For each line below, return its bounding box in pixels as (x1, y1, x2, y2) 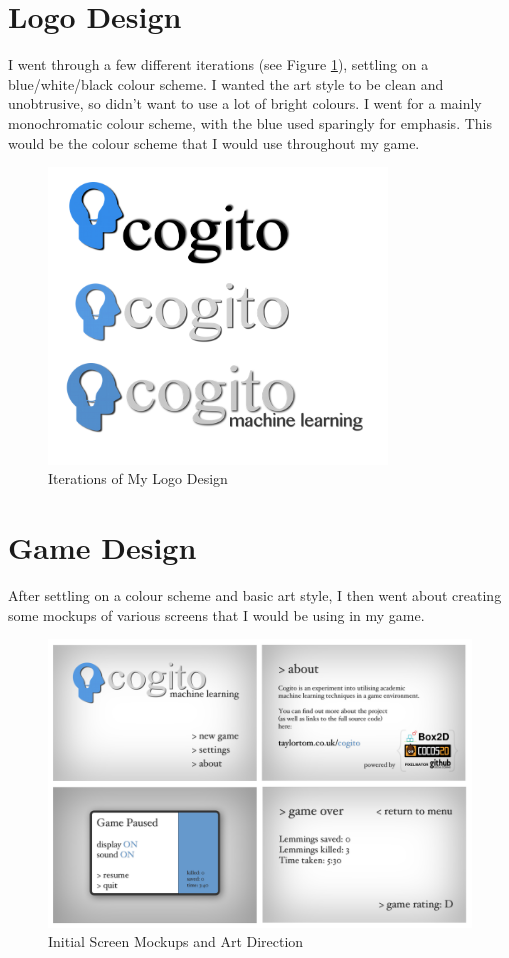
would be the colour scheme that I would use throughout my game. (8, 132, 420, 153)
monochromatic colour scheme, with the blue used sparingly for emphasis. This (8, 112, 492, 133)
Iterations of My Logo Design (48, 468, 228, 489)
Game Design (8, 527, 197, 568)
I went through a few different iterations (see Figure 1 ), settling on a (8, 54, 429, 75)
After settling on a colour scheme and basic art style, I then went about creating (8, 585, 502, 606)
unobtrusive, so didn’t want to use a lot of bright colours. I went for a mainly (8, 93, 482, 114)
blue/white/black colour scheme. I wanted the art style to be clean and (8, 73, 444, 94)
